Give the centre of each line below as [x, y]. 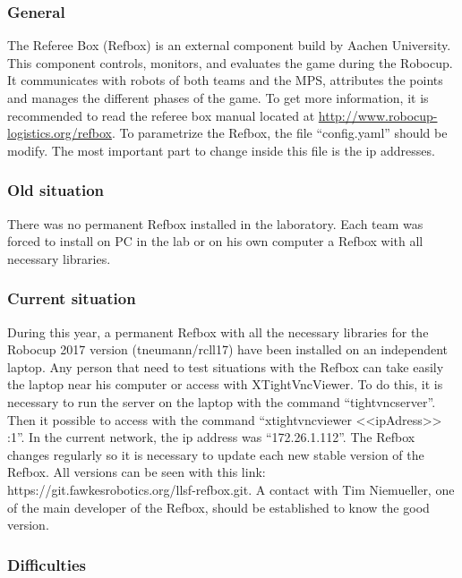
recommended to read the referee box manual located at [161, 115]
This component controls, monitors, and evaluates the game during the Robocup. [230, 62]
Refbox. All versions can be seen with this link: [137, 472]
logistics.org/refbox [60, 133]
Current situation [72, 298]
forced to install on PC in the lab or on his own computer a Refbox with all [215, 241]
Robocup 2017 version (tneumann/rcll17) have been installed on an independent [228, 349]
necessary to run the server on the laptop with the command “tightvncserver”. [222, 401]
